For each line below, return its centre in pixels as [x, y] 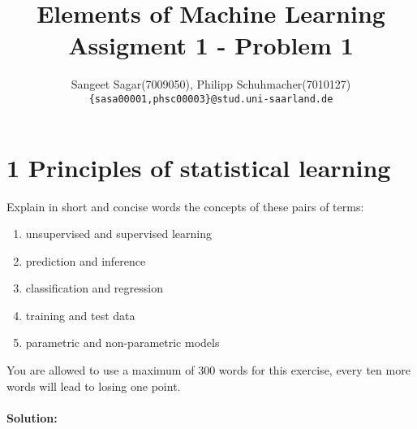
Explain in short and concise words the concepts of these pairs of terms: [185, 206]
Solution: [32, 417]
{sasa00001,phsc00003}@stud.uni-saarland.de [211, 99]
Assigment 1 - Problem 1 [211, 45]
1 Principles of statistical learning [199, 167]
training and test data [80, 315]
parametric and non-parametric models [123, 342]
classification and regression [94, 288]
